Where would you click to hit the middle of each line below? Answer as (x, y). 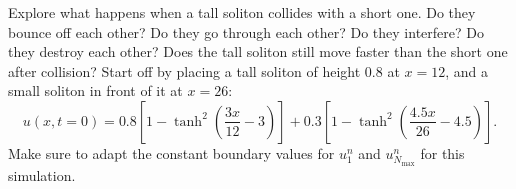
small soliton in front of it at (95, 90)
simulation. (42, 174)
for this (442, 152)
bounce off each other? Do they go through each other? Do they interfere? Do (246, 31)
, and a (466, 70)
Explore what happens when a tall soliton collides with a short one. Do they (242, 12)
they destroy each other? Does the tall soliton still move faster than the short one (258, 51)
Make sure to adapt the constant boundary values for (171, 152)
